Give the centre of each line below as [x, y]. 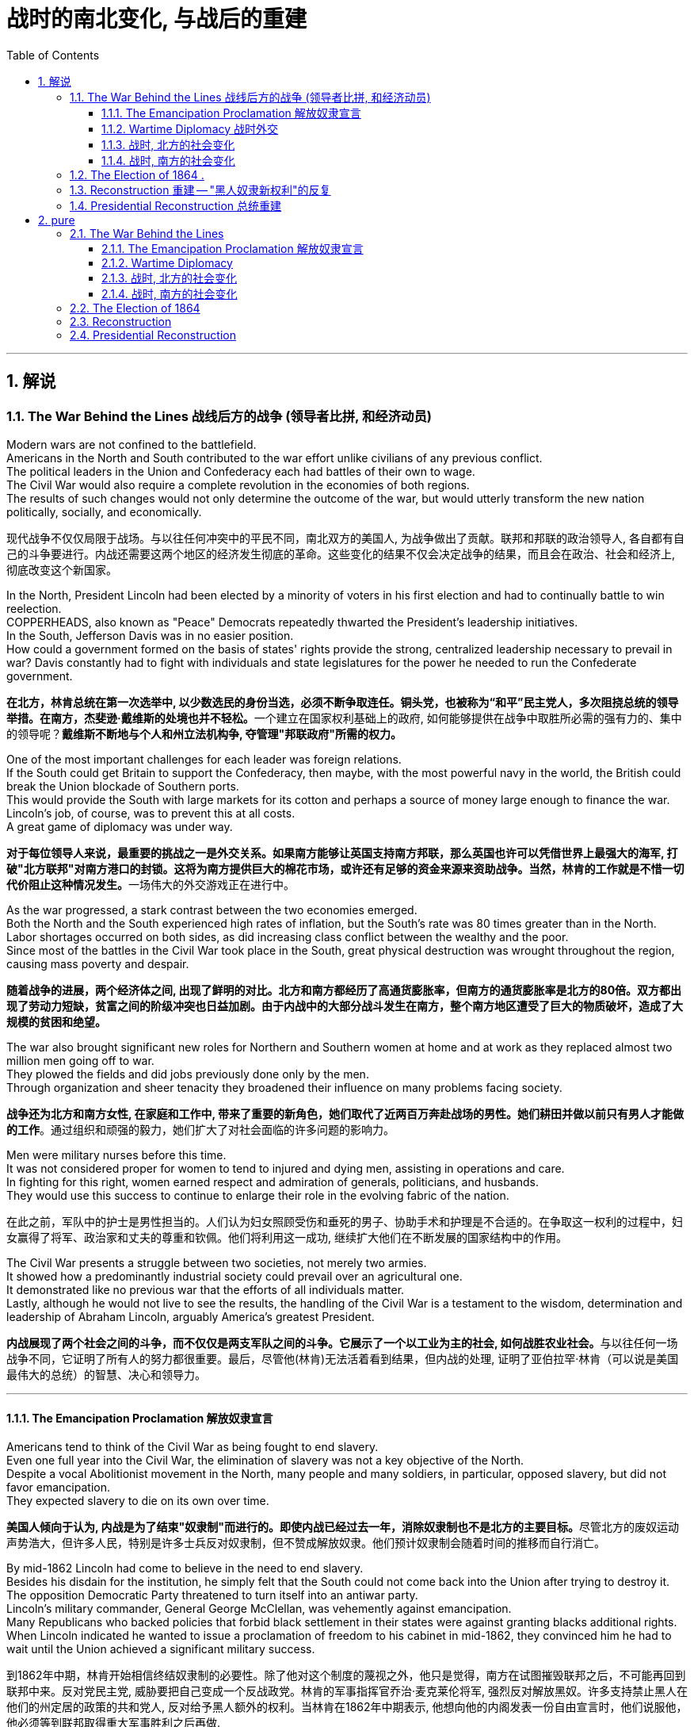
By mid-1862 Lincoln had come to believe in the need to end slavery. [185, 1568]
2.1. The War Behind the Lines [147, 233]
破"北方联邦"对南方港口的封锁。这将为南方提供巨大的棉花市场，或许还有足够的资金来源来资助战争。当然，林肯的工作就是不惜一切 [345, 868]
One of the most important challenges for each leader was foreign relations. [204, 759]
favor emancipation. [59, 1488]
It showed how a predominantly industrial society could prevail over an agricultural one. [235, 1276]
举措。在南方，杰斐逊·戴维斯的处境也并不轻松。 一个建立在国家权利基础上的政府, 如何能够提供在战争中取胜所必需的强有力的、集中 [344, 718]
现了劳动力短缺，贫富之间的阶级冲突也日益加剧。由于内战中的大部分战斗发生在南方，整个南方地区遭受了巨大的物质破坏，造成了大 [345, 1005]
